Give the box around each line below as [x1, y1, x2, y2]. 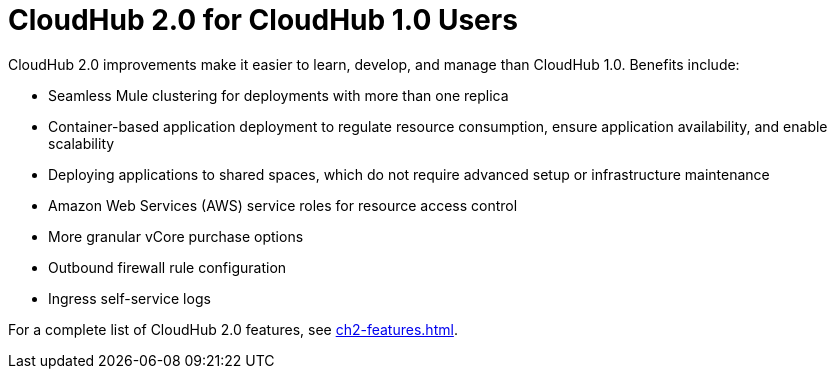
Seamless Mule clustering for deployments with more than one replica [48, 86, 509, 104]
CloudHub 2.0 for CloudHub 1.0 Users [8, 3, 518, 37]
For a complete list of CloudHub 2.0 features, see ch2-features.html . [8, 320, 458, 338]
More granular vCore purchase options [48, 227, 304, 245]
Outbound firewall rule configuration [48, 258, 287, 276]
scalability [48, 134, 115, 152]
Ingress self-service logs [48, 289, 211, 307]
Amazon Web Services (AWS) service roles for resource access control [48, 196, 518, 214]
